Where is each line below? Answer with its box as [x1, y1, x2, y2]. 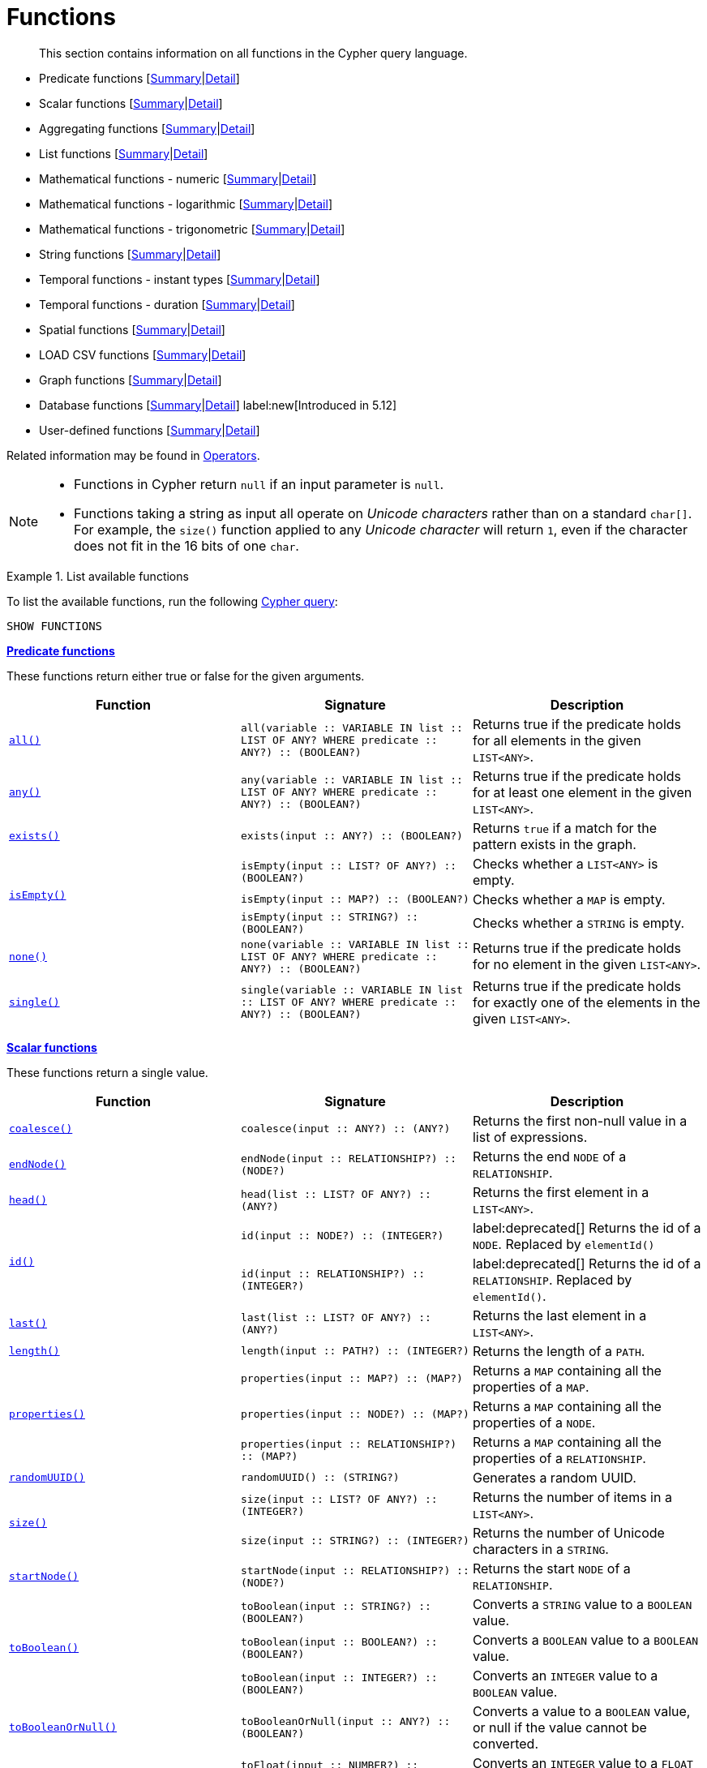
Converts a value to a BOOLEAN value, [472, 1702, 691, 1719]
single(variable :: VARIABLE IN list [240, 984, 463, 997]
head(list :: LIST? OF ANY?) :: [240, 1187, 431, 1200]
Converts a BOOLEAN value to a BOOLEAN [472, 1631, 699, 1648]
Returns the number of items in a [472, 1488, 672, 1505]
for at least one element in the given [472, 783, 692, 800]
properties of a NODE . [472, 1414, 596, 1431]
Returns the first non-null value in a [472, 1112, 688, 1129]
